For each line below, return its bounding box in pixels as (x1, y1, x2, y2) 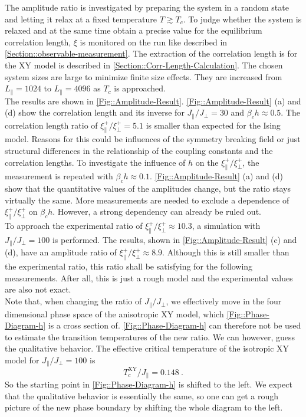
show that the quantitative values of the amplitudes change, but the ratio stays (5, 182, 291, 195)
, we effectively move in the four (166, 295, 282, 307)
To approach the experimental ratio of (5, 219, 143, 232)
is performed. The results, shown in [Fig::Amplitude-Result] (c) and (52, 234, 297, 246)
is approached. (114, 82, 166, 94)
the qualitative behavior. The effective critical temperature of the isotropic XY (5, 342, 289, 354)
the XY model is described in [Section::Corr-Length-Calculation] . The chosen (5, 58, 283, 71)
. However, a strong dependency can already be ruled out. (52, 205, 261, 218)
